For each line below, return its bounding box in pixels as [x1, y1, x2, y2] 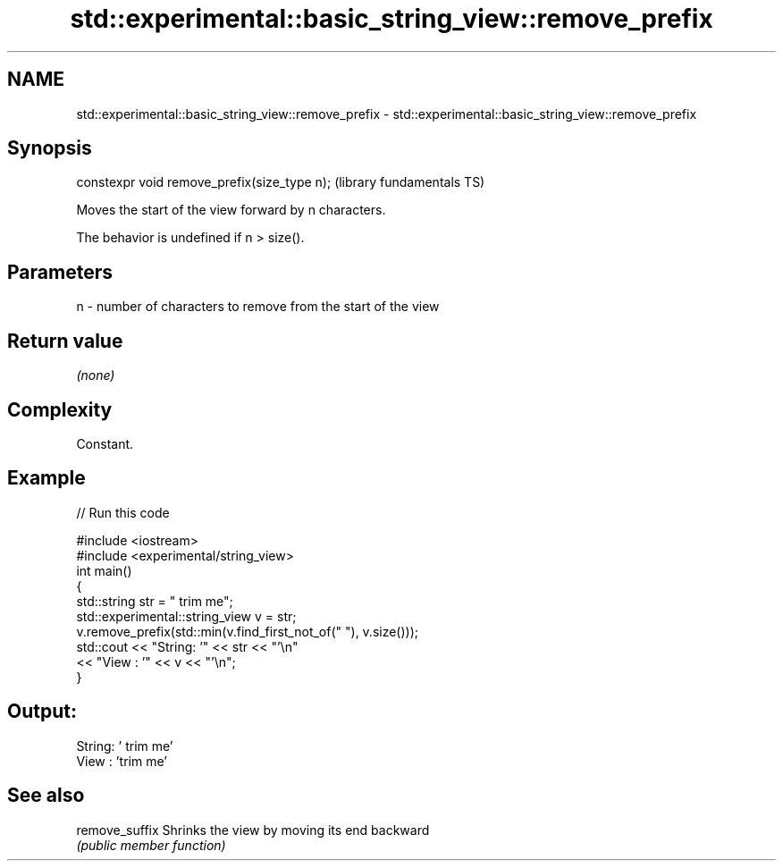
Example [7, 467, 86, 490]
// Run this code [76, 504, 170, 520]
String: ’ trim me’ [76, 737, 173, 754]
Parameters [7, 260, 113, 283]
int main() [76, 562, 132, 578]
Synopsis [7, 137, 92, 160]
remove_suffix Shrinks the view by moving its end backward [76, 822, 430, 838]
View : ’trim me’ [76, 753, 167, 769]
